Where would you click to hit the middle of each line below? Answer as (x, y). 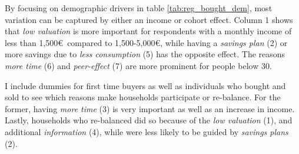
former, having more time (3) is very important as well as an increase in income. (150, 108)
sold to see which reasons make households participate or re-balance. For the (143, 97)
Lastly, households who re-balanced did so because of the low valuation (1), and (149, 120)
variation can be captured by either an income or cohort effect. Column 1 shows (149, 19)
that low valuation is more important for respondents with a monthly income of (148, 31)
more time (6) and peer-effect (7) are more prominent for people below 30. (138, 65)
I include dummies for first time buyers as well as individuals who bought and (145, 85)
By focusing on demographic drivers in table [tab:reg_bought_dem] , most (139, 8)
